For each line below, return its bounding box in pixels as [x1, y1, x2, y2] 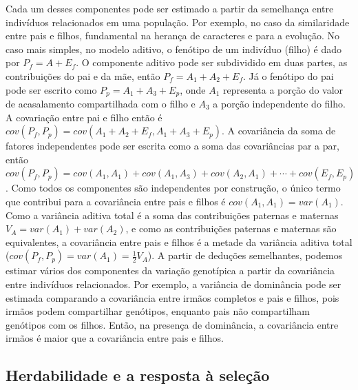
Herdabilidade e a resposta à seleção [6, 365, 270, 386]
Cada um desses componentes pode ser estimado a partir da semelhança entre [6, 1, 334, 15]
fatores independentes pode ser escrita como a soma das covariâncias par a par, [6, 138, 339, 153]
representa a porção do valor [223, 82, 344, 96]
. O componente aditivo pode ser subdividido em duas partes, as [76, 55, 348, 70]
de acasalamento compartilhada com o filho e [6, 96, 196, 111]
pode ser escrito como [6, 82, 97, 96]
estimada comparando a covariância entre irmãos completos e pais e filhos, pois [6, 290, 339, 305]
